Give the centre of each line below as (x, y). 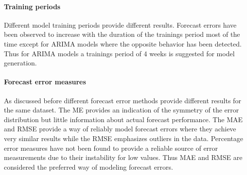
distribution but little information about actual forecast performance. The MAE (123, 119)
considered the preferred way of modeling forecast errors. (88, 167)
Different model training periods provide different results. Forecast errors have (120, 24)
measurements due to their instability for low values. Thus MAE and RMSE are (123, 157)
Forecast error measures (45, 82)
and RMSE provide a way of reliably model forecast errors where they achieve (120, 129)
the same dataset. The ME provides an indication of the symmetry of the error (122, 110)
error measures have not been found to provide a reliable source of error (111, 148)
